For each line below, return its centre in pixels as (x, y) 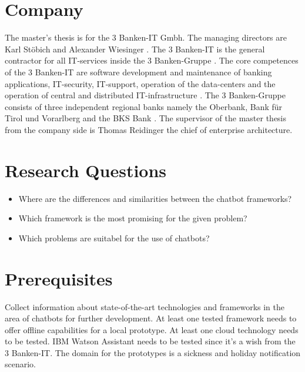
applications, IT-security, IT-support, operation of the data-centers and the (140, 83)
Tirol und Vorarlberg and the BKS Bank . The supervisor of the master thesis (146, 118)
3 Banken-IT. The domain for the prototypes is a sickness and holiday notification (153, 352)
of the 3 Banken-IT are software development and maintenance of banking (138, 72)
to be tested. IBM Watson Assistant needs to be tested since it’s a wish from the (150, 341)
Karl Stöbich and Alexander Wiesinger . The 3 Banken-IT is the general (135, 49)
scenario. (21, 364)
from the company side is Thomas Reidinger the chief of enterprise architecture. (149, 129)
